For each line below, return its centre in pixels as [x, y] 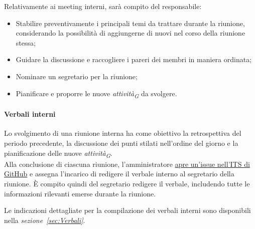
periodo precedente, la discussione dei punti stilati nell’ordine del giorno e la [121, 143]
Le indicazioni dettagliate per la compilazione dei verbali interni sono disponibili [127, 210]
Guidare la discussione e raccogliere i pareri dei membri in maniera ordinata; [134, 59]
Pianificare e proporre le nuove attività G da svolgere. [96, 94]
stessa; [26, 42]
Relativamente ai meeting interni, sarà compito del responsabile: [103, 6]
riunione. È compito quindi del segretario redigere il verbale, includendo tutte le [127, 183]
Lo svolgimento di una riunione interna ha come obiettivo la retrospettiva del [123, 133]
